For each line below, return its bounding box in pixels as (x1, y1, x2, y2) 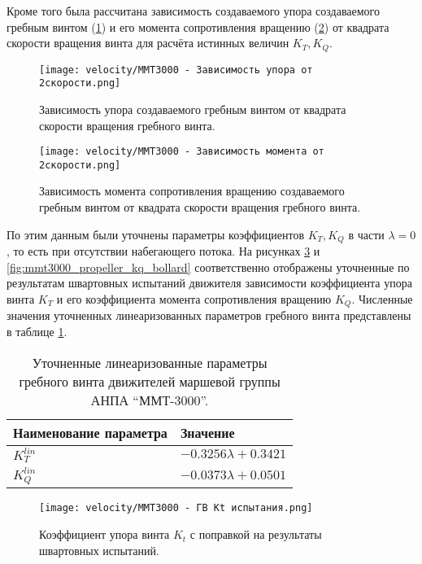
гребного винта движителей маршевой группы (19, 371, 281, 391)
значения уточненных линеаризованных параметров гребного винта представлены (7, 307, 411, 324)
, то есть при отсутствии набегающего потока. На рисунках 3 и (7, 243, 320, 260)
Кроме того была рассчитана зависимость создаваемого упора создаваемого (7, 2, 380, 19)
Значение (180, 422, 235, 442)
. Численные (351, 290, 413, 307)
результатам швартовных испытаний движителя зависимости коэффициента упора (7, 274, 412, 291)
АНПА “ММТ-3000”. (90, 390, 209, 409)
